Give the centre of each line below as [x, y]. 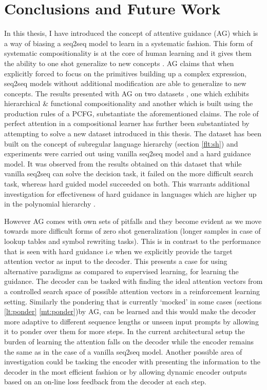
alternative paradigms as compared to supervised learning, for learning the [121, 271]
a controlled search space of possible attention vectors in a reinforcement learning [132, 291]
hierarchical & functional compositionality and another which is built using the [129, 103]
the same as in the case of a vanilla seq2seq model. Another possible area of [123, 351]
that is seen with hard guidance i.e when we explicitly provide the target [118, 251]
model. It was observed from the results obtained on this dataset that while [123, 163]
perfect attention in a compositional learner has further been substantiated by [127, 123]
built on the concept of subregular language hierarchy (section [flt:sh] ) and [121, 143]
